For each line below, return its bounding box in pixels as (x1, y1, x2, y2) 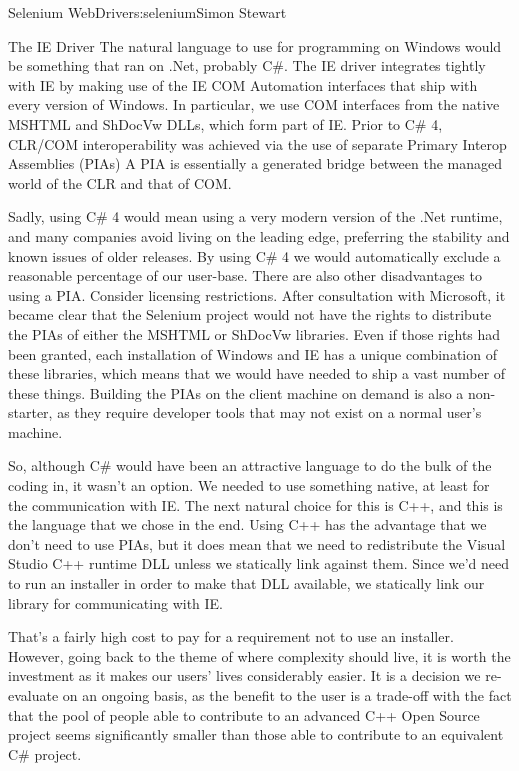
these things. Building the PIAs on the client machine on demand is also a (8, 382, 464, 403)
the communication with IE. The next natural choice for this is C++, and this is (8, 494, 503, 515)
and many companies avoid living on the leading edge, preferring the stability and (8, 225, 510, 246)
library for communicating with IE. (8, 592, 224, 613)
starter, (8, 402, 53, 423)
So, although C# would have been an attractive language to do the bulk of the (8, 455, 492, 476)
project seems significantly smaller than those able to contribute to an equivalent (8, 724, 504, 745)
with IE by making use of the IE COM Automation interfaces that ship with (8, 74, 478, 95)
